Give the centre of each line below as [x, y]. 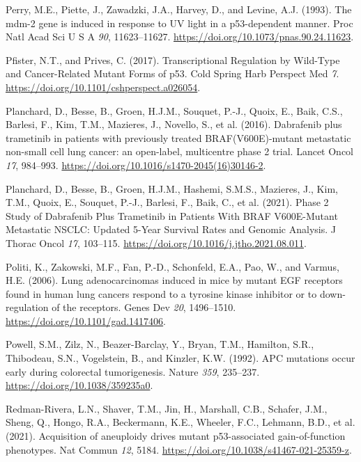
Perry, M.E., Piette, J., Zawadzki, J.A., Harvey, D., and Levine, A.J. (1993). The [179, 9]
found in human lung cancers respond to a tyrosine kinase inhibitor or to [161, 293]
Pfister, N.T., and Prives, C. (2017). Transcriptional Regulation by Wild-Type [173, 59]
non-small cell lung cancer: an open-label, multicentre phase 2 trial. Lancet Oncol [180, 151]
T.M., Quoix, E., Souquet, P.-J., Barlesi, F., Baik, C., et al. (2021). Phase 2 [167, 202]
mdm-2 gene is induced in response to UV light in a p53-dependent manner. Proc [179, 23]
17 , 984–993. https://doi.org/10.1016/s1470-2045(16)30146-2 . [136, 165]
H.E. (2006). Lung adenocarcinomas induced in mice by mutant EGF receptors [174, 280]
